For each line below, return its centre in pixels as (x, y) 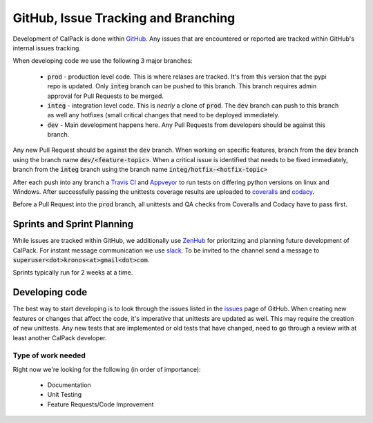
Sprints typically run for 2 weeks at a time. (73, 273)
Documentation (69, 385)
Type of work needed (49, 355)
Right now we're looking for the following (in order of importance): (107, 369)
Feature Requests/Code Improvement (101, 404)
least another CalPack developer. (60, 337)
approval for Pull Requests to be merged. (105, 96)
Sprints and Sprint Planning (73, 224)
